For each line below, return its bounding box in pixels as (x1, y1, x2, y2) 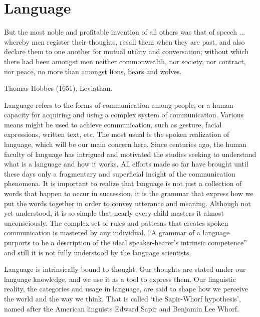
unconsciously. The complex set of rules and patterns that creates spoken (4, 217, 228, 228)
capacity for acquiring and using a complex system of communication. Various (4, 109, 243, 120)
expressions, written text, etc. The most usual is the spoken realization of (4, 129, 229, 139)
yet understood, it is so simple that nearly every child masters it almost (4, 208, 224, 218)
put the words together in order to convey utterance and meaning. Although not (4, 198, 251, 208)
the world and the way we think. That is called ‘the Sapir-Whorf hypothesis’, (4, 293, 241, 303)
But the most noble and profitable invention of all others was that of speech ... (4, 27, 245, 37)
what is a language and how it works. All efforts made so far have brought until (4, 158, 248, 169)
